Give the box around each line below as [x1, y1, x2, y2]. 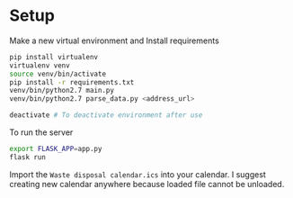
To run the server [9, 127, 74, 138]
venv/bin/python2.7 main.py [9, 86, 115, 95]
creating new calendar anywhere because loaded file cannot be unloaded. [9, 178, 285, 189]
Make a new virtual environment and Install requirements [9, 35, 220, 46]
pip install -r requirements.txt [9, 77, 135, 86]
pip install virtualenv [9, 52, 99, 61]
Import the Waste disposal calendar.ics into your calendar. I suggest [9, 168, 267, 180]
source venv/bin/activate [9, 69, 106, 78]
